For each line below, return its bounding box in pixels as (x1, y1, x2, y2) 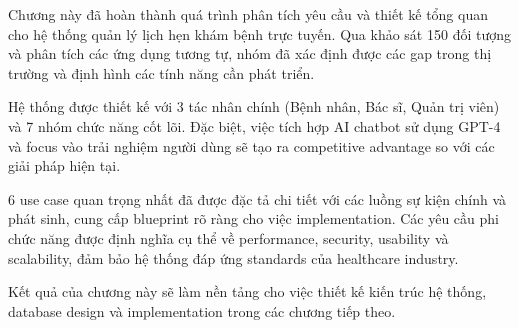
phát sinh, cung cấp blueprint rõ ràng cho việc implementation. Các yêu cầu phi (8, 208, 499, 229)
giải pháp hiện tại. (8, 155, 121, 176)
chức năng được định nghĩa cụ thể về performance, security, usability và (8, 227, 449, 248)
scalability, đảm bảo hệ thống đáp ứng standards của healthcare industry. (8, 247, 459, 268)
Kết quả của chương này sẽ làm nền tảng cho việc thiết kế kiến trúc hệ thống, (8, 281, 487, 302)
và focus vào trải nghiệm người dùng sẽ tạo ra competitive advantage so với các (8, 135, 495, 156)
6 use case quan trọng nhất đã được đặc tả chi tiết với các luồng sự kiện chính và (8, 188, 507, 209)
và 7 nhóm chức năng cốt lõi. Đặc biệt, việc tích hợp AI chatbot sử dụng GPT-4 (8, 115, 501, 136)
